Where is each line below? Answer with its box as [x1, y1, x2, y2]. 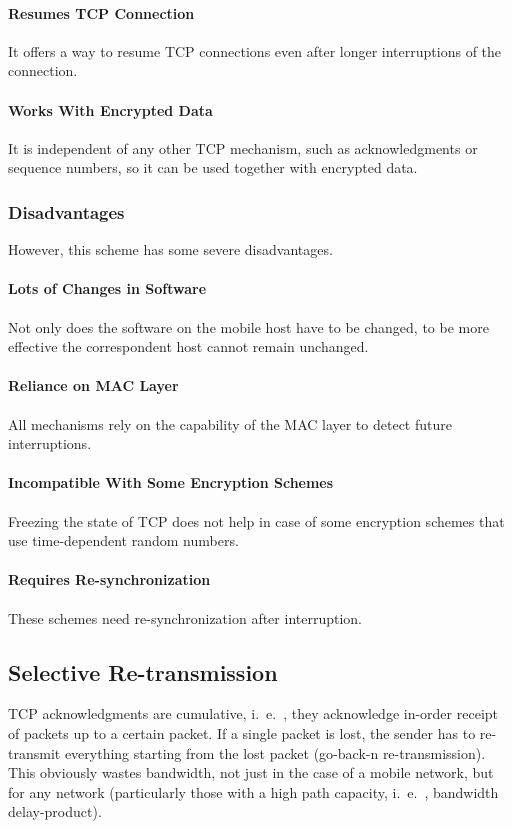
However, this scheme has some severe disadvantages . [8, 239, 333, 260]
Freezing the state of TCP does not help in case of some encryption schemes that [8, 510, 505, 531]
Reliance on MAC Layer [8, 375, 179, 396]
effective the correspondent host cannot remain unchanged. [8, 336, 369, 357]
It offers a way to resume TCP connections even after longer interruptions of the [8, 40, 502, 61]
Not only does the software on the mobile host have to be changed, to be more [8, 316, 489, 337]
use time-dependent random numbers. [8, 530, 239, 551]
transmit [8, 742, 61, 763]
